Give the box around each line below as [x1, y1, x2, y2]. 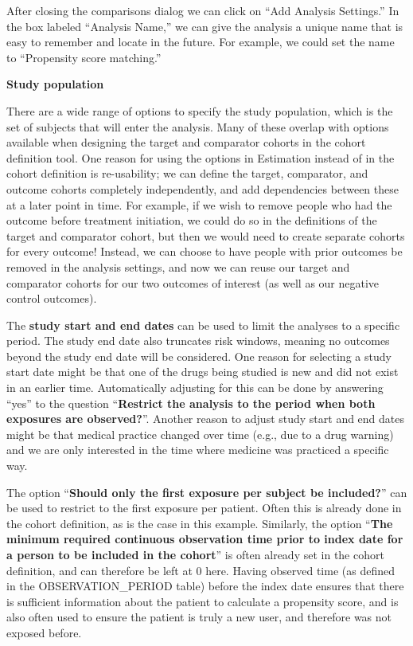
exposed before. [6, 624, 82, 640]
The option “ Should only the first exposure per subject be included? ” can [6, 484, 407, 500]
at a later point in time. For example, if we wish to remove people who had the [6, 196, 392, 213]
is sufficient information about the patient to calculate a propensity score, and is [6, 593, 399, 609]
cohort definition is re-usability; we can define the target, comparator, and [6, 165, 368, 182]
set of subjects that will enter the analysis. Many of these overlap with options [6, 118, 389, 135]
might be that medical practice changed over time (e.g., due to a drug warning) [6, 425, 394, 442]
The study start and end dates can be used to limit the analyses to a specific [6, 316, 400, 333]
